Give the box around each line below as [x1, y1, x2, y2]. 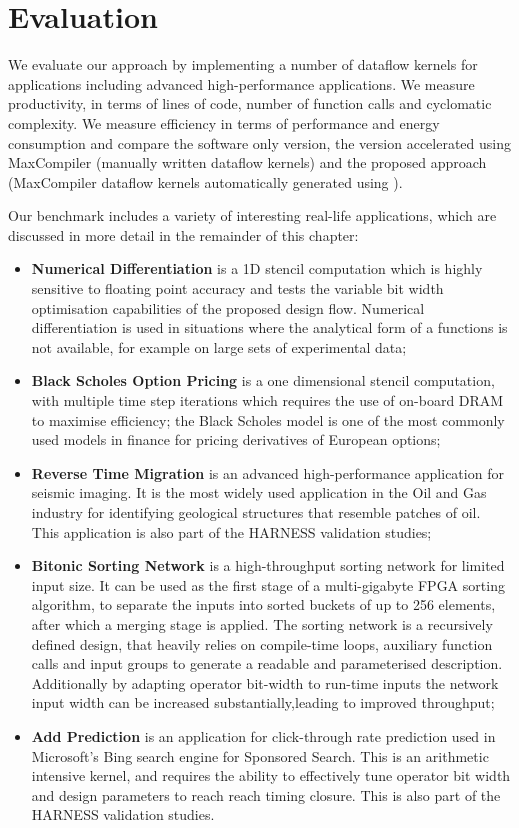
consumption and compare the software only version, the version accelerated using [8, 132, 512, 153]
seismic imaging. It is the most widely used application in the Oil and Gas [31, 482, 487, 503]
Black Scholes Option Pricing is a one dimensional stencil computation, [31, 370, 495, 391]
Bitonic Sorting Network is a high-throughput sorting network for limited [31, 555, 505, 576]
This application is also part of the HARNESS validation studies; [31, 521, 432, 542]
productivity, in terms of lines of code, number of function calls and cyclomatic [8, 93, 492, 114]
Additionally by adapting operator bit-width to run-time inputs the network [31, 672, 499, 693]
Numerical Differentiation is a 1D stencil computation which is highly [31, 258, 483, 279]
